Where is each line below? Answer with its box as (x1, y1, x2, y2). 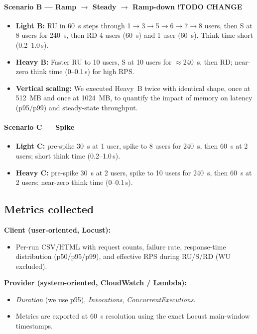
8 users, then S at (199, 20, 253, 30)
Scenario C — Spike (4, 122, 75, 132)
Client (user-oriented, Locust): (4, 224, 111, 235)
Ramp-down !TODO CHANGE (132, 1, 243, 11)
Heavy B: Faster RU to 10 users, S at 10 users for (15, 56, 172, 67)
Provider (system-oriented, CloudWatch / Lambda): (4, 277, 187, 288)
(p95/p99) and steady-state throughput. (15, 102, 138, 112)
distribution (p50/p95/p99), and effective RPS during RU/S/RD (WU (15, 251, 231, 261)
